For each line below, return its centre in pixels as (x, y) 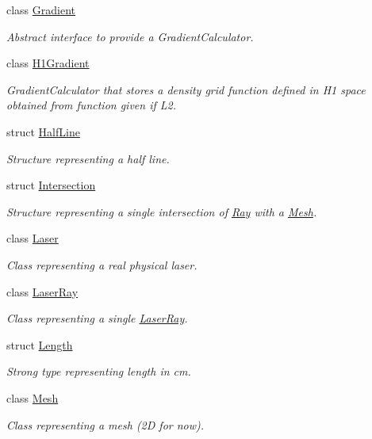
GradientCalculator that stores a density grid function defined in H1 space (186, 89)
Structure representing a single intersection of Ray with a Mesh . (162, 211)
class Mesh (33, 397)
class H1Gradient (48, 63)
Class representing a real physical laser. (102, 264)
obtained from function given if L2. (92, 105)
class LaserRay (42, 291)
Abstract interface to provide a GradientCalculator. (130, 36)
